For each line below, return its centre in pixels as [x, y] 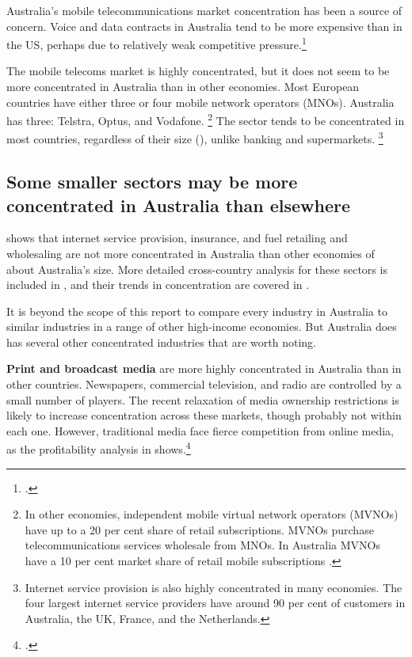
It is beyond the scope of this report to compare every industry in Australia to [197, 311]
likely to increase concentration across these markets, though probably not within [204, 415]
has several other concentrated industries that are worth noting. [161, 342]
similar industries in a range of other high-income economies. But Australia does [202, 327]
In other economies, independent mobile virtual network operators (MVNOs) [212, 514]
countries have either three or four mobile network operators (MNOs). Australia [200, 102]
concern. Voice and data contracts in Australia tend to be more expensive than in [204, 26]
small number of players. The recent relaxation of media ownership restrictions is [203, 399]
